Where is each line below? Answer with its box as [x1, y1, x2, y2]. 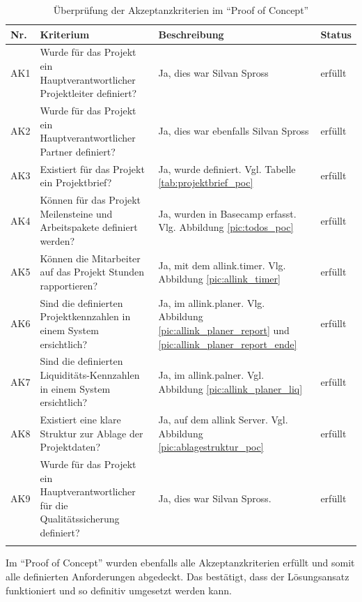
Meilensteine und [40, 206, 113, 220]
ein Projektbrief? [40, 175, 112, 190]
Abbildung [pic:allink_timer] [158, 271, 281, 286]
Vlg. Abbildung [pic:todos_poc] [158, 220, 294, 234]
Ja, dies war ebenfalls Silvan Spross [158, 123, 309, 138]
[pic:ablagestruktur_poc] [158, 439, 264, 454]
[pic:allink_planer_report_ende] [158, 336, 297, 351]
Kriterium [40, 27, 90, 41]
